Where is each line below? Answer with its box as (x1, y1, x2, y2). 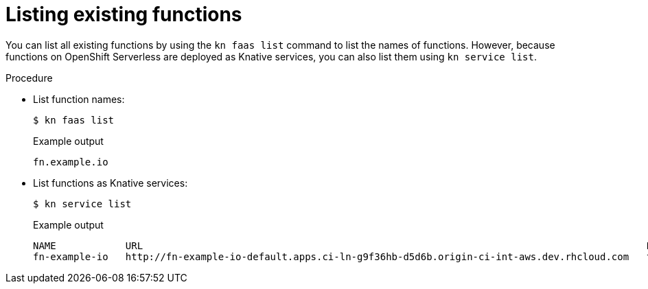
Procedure (5, 71, 53, 84)
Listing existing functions (5, 3, 242, 26)
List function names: (33, 93, 125, 105)
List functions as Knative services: (33, 176, 188, 189)
